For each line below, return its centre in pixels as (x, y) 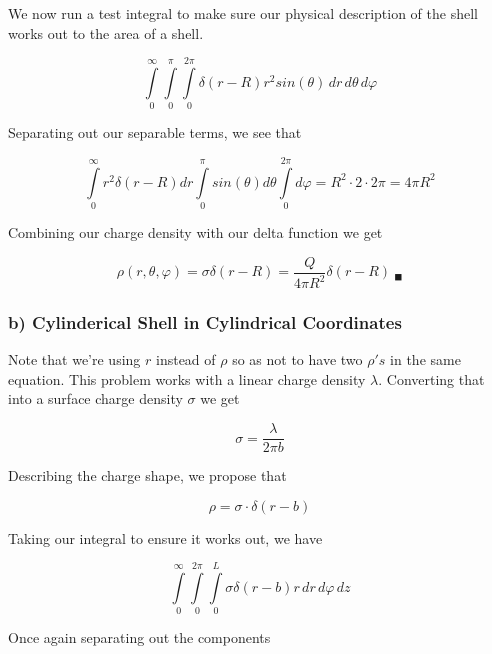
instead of (185, 359)
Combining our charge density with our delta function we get (195, 232)
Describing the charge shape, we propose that (147, 475)
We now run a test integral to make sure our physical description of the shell (243, 13)
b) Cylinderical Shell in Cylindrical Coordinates (205, 321)
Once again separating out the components (139, 637)
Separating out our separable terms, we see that (155, 132)
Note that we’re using (74, 359)
